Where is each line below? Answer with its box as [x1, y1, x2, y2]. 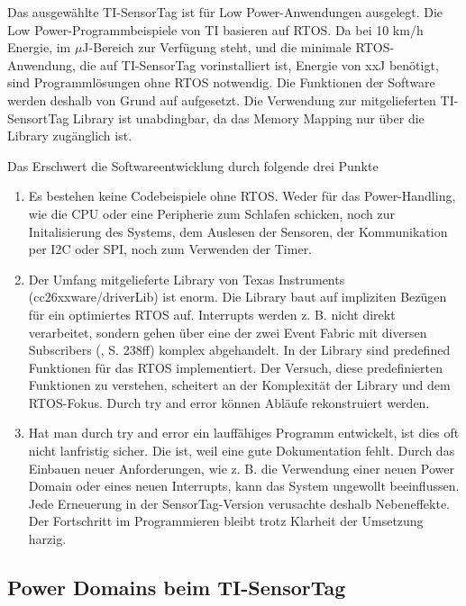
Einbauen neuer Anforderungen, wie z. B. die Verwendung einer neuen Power [28, 458, 454, 477]
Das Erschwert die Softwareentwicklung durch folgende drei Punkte [7, 156, 379, 175]
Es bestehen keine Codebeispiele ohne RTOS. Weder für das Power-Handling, [28, 186, 456, 205]
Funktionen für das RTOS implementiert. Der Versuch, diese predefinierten [28, 357, 443, 376]
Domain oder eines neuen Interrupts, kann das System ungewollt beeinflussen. [28, 476, 460, 495]
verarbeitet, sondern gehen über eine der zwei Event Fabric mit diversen [28, 322, 427, 341]
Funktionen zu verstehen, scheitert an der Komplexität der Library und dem [28, 375, 451, 394]
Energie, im [7, 38, 71, 57]
